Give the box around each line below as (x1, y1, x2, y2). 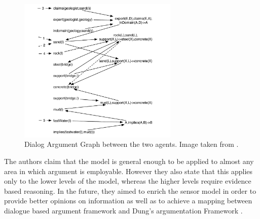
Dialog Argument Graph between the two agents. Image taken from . (24, 139, 239, 149)
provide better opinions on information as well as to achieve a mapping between (4, 195, 252, 206)
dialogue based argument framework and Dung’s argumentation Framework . (4, 205, 243, 215)
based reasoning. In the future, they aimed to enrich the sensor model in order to (4, 185, 256, 196)
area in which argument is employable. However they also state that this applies (4, 166, 253, 176)
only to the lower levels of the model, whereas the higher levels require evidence (4, 176, 251, 186)
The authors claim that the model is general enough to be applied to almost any (4, 155, 254, 166)
